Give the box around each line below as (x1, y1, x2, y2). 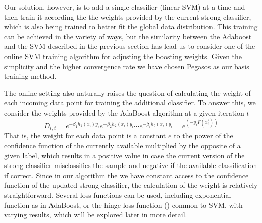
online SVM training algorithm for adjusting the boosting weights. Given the (4, 50, 242, 61)
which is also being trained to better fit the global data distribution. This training (4, 21, 258, 32)
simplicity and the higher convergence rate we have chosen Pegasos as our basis (4, 61, 249, 71)
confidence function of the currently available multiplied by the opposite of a (4, 140, 241, 151)
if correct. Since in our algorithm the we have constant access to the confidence (4, 170, 249, 180)
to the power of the (174, 130, 233, 141)
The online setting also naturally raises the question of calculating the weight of (4, 87, 251, 98)
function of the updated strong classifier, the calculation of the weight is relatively (4, 180, 258, 190)
